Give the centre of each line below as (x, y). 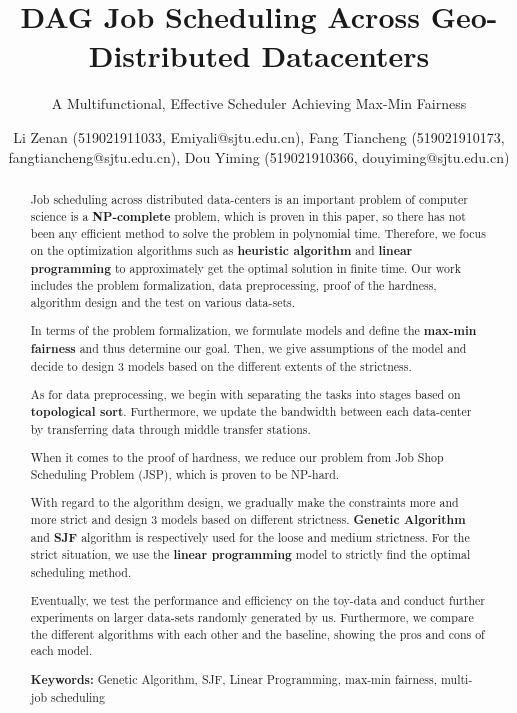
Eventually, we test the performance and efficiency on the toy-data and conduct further (257, 600)
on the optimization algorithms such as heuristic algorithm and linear (221, 250)
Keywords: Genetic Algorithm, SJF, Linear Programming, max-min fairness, (234, 679)
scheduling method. (81, 571)
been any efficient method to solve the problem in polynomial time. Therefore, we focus (258, 233)
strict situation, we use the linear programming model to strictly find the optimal (250, 555)
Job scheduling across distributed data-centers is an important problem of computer (249, 198)
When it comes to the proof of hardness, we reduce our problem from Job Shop (237, 457)
